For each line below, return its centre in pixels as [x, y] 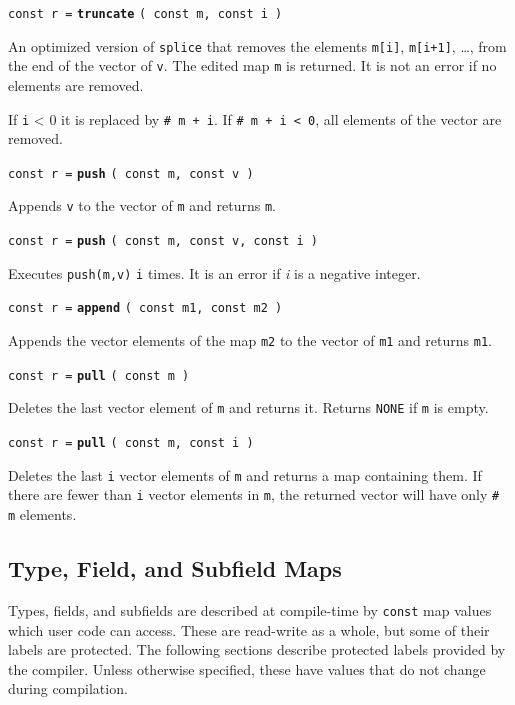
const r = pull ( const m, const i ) [131, 443]
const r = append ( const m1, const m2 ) [145, 308]
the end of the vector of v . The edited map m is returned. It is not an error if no [252, 65]
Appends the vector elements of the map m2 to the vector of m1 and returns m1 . [250, 340]
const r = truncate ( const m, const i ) [145, 14]
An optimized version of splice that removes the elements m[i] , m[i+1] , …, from [257, 45]
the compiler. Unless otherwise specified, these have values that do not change [247, 668]
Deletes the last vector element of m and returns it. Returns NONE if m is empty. [248, 407]
